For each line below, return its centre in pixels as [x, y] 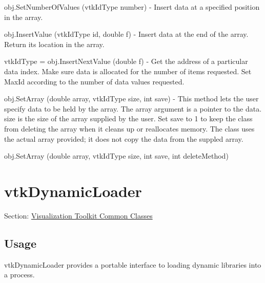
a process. [19, 275]
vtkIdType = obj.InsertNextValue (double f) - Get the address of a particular [126, 61]
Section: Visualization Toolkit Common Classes [78, 215]
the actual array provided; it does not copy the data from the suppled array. [124, 138]
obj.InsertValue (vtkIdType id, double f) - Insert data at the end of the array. [126, 34]
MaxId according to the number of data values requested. [94, 81]
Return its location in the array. [54, 44]
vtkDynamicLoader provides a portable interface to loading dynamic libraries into [133, 264]
